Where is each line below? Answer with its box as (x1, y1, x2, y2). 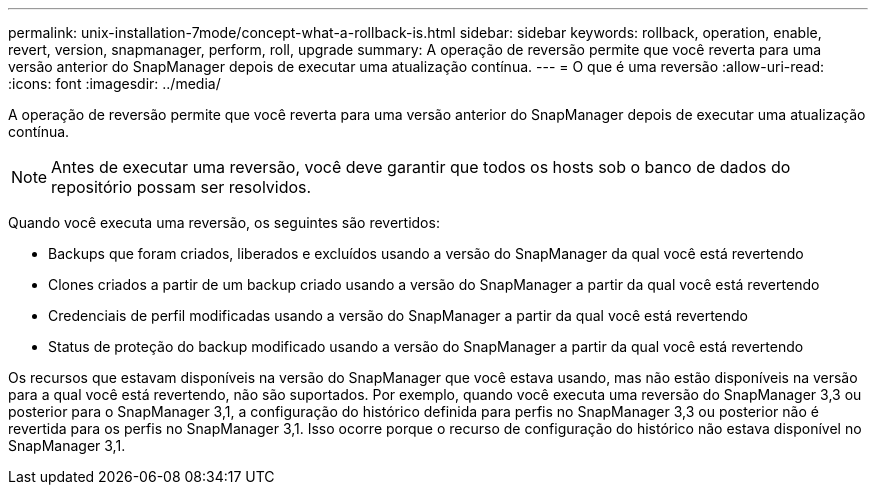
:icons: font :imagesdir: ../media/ (8, 75, 221, 92)
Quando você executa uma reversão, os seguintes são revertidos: (8, 214, 440, 231)
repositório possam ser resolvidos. (51, 177, 312, 197)
